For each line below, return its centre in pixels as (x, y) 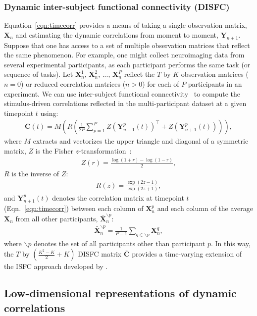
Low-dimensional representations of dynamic (120, 293)
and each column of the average (205, 208)
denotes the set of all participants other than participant (120, 243)
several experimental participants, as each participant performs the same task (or (127, 64)
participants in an (215, 83)
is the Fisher (54, 150)
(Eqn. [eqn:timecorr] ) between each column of (74, 208)
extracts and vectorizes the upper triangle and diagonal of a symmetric (141, 141)
